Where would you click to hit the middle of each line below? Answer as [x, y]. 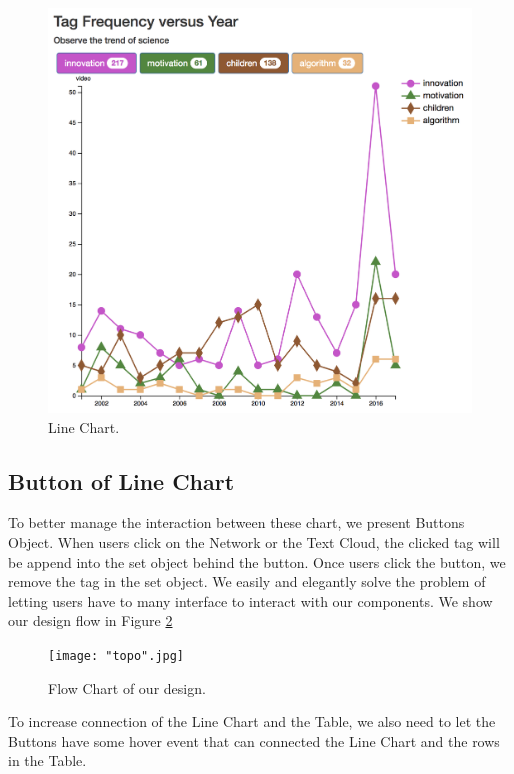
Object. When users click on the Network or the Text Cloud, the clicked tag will [254, 541]
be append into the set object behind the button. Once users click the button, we [257, 561]
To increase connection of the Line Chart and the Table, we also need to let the [252, 721]
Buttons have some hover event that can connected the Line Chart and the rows [254, 740]
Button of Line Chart [121, 480]
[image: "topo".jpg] [116, 655]
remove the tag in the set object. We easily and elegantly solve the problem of [247, 581]
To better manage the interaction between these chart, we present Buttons [236, 522]
